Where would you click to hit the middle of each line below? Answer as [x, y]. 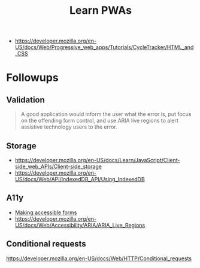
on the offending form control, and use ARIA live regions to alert [99, 121]
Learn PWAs [101, 10]
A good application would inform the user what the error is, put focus [106, 114]
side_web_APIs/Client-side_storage [58, 166]
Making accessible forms [46, 212]
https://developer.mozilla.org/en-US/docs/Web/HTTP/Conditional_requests [99, 258]
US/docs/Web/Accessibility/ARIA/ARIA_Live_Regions [80, 225]
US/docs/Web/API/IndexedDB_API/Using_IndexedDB [80, 179]
